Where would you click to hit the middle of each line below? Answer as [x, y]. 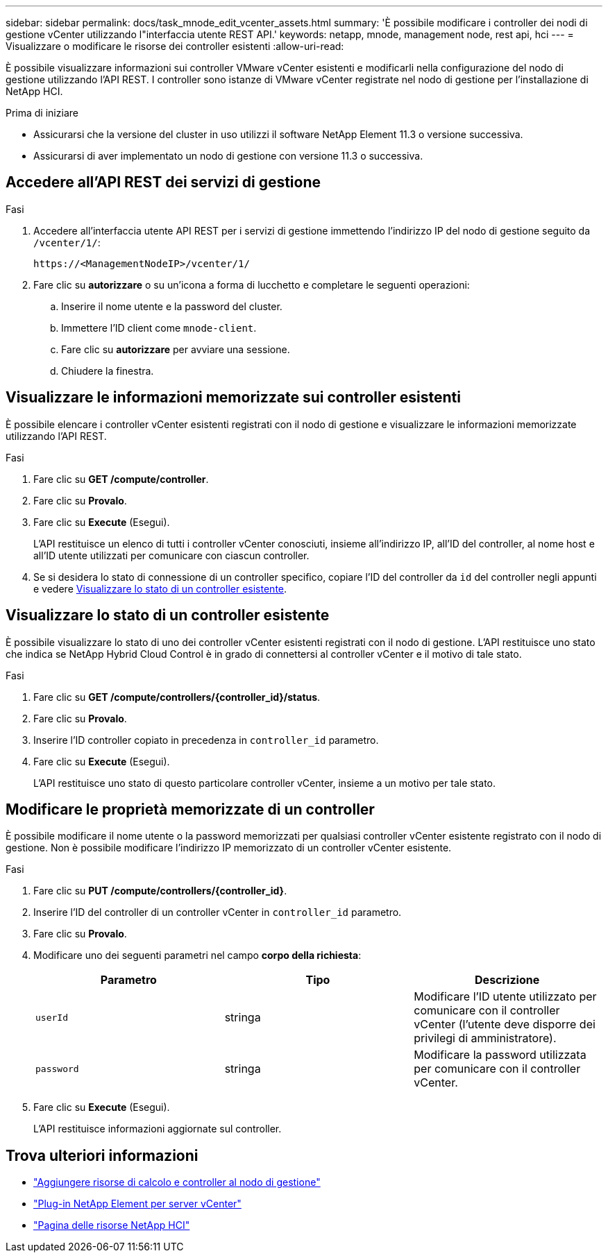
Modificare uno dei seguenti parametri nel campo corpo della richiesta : [197, 955]
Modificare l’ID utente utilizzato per [505, 997]
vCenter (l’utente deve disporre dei [505, 1025]
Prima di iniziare [42, 113]
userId [52, 1017]
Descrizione [507, 980]
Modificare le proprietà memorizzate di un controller [190, 809]
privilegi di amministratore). [485, 1038]
